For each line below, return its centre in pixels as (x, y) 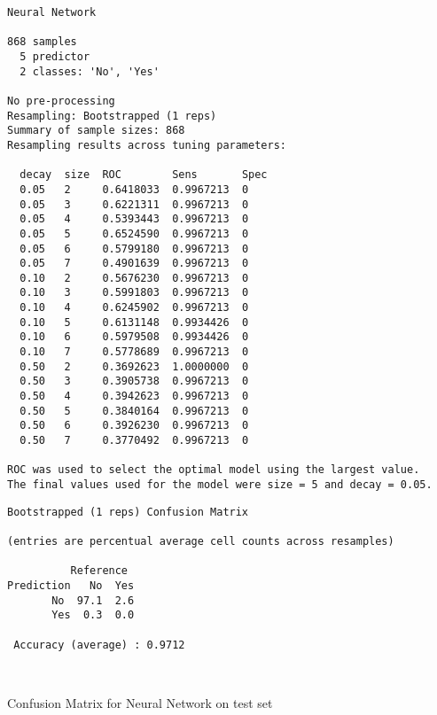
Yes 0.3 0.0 (93, 615)
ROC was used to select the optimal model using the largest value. (214, 470)
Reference (99, 571)
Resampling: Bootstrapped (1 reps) (112, 116)
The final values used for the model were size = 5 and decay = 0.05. (220, 485)
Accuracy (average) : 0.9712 (99, 645)
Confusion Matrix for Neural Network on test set (140, 702)
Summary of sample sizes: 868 (96, 131)
